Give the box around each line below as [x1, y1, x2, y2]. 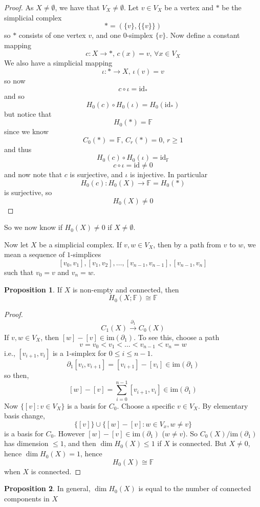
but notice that [4, 108, 52, 119]
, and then [63, 438, 96, 449]
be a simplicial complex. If [39, 239, 122, 249]
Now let [4, 239, 29, 249]
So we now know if [4, 222, 62, 233]
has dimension [4, 438, 49, 449]
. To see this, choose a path [134, 331, 220, 342]
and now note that [4, 169, 62, 180]
